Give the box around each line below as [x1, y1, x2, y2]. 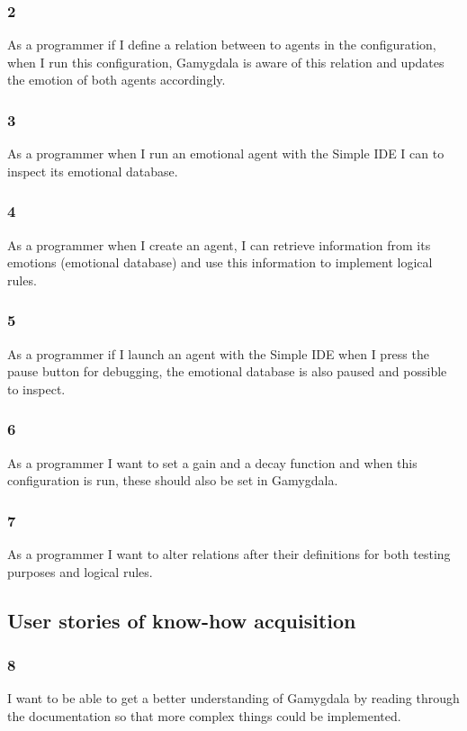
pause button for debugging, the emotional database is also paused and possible [7, 362, 447, 381]
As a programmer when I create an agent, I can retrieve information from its [7, 235, 431, 254]
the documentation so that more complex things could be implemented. [7, 706, 401, 725]
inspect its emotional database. [7, 161, 178, 180]
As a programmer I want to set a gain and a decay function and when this [7, 453, 418, 472]
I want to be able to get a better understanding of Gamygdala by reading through [7, 689, 460, 708]
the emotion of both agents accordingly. [7, 70, 226, 89]
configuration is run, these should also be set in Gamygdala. [7, 471, 338, 490]
